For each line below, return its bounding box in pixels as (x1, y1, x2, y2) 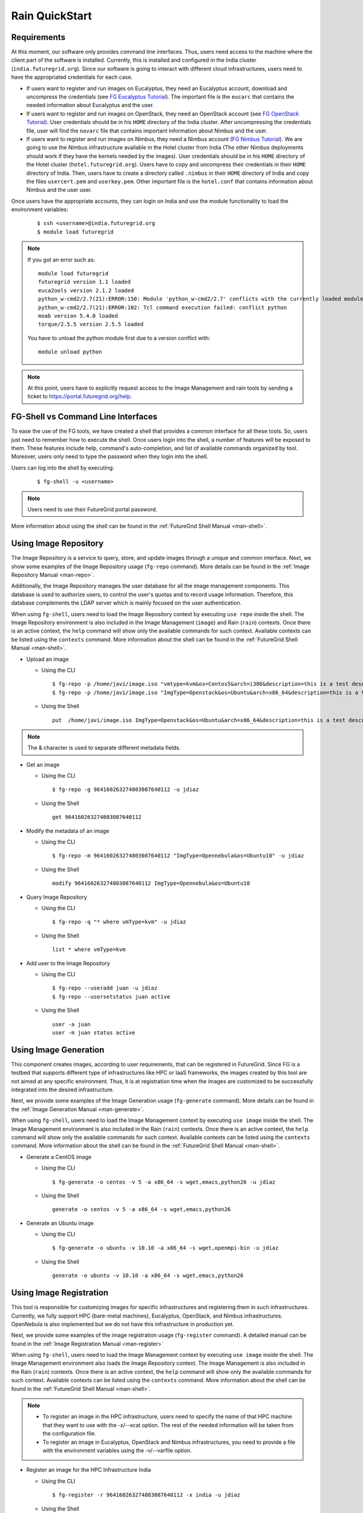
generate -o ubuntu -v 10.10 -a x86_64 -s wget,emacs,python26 (52, 1272, 244, 1279)
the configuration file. (42, 1430, 96, 1437)
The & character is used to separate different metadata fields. (27, 744, 181, 752)
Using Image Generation (11, 1045, 105, 1055)
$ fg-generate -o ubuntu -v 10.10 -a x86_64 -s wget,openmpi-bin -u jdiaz (52, 1244, 279, 1252)
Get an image (26, 761, 60, 768)
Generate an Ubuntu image (26, 1219, 94, 1227)
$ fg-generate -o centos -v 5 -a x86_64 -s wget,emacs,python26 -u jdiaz (52, 1178, 276, 1186)
